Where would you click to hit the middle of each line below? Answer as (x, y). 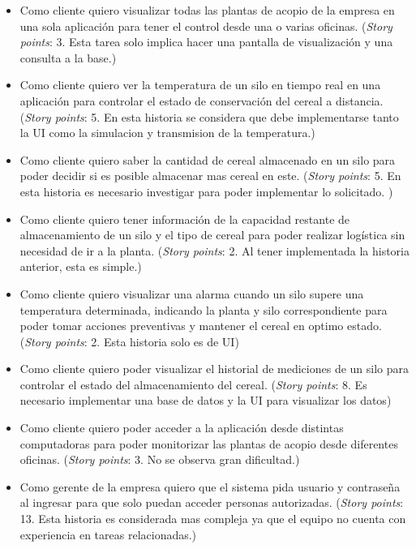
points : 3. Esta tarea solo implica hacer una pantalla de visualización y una (206, 42)
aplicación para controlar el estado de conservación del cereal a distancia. (202, 100)
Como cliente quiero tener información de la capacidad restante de (185, 219)
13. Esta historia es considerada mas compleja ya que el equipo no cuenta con (213, 519)
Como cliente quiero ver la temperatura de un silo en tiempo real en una (200, 85)
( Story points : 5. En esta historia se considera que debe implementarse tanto (209, 116)
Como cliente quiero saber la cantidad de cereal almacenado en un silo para (208, 159)
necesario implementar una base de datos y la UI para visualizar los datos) (206, 400)
